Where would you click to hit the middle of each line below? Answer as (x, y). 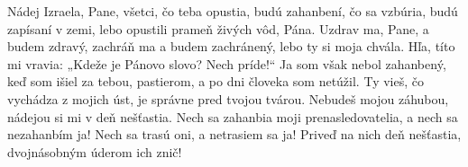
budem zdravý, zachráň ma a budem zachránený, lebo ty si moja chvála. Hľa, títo (231, 46)
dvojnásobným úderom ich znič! (95, 151)
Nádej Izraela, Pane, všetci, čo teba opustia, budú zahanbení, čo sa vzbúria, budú (233, 11)
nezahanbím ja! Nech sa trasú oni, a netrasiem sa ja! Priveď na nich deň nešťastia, (234, 134)
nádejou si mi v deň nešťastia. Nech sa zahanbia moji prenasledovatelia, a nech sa (233, 116)
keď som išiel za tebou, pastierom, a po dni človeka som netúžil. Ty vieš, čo (216, 81)
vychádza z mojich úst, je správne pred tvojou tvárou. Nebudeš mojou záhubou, (228, 98)
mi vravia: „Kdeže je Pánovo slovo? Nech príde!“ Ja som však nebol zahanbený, (227, 63)
